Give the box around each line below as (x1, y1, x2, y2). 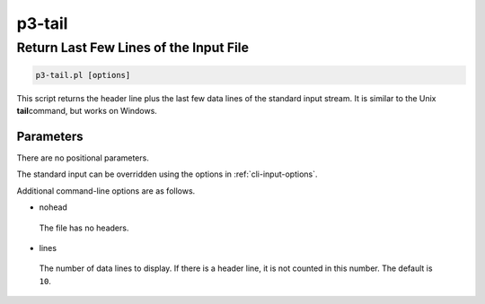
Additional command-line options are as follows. (16, 185, 196, 196)
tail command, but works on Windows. (16, 106, 157, 117)
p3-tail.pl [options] (35, 70, 131, 80)
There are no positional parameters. (16, 152, 150, 163)
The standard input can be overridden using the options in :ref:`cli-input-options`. (16, 169, 318, 179)
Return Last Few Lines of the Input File (16, 39, 250, 56)
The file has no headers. (39, 222, 129, 233)
